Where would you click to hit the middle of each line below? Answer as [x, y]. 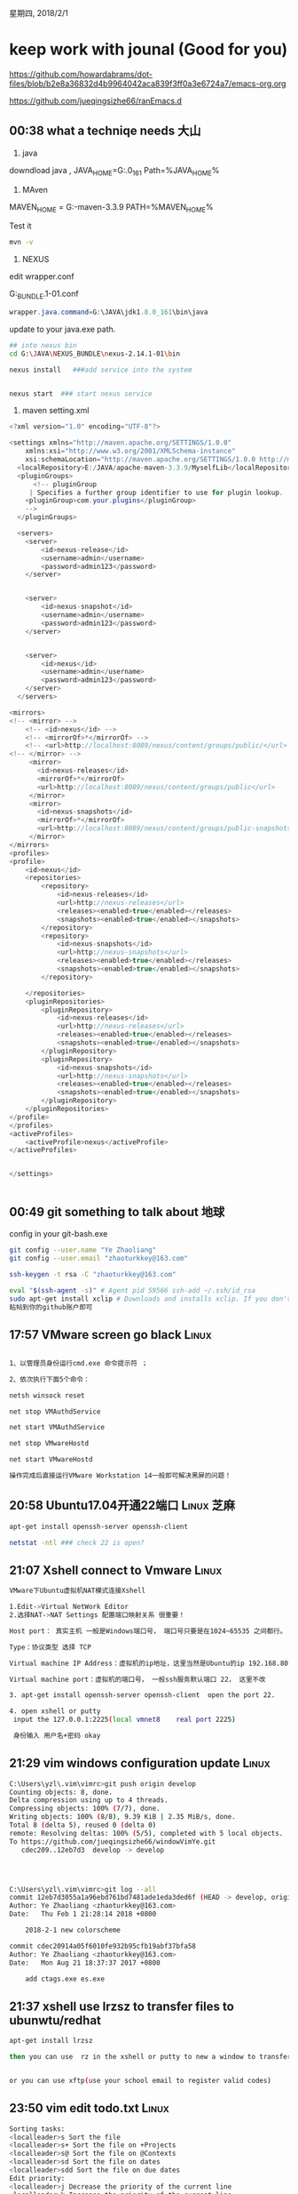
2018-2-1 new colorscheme [73, 1930]
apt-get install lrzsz [51, 2041]
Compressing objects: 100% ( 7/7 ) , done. [85, 1809]
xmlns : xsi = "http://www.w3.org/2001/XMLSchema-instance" [131, 452]
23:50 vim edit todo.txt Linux [90, 2108]
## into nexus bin [43, 345]
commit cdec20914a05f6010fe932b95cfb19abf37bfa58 [103, 1946]
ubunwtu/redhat [55, 2020]
